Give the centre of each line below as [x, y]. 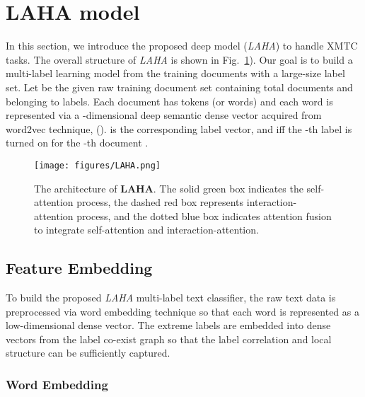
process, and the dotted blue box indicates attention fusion [204, 215]
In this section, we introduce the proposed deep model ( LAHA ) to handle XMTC [182, 46]
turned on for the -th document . [77, 143]
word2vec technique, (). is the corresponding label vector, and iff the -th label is [179, 128]
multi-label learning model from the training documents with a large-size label [175, 73]
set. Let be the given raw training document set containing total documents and [179, 87]
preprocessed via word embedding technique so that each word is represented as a [182, 311]
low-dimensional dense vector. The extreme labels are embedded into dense [168, 325]
